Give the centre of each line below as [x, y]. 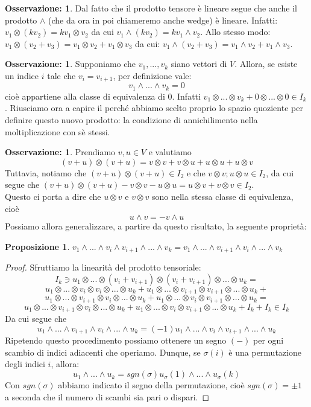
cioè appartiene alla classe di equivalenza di [85, 96]
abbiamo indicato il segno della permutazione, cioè [151, 385]
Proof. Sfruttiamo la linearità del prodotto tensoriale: [103, 267]
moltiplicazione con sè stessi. [58, 131]
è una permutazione [265, 352]
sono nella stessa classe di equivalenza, [222, 197]
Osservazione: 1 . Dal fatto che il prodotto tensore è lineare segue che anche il [151, 8]
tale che [61, 75]
